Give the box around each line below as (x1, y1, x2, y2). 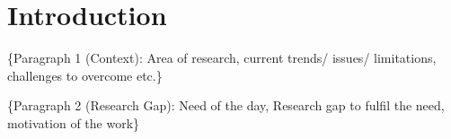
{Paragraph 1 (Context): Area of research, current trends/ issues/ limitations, (7, 48, 437, 67)
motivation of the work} (7, 113, 140, 132)
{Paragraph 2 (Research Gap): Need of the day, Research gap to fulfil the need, (7, 96, 445, 115)
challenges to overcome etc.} (7, 65, 163, 84)
